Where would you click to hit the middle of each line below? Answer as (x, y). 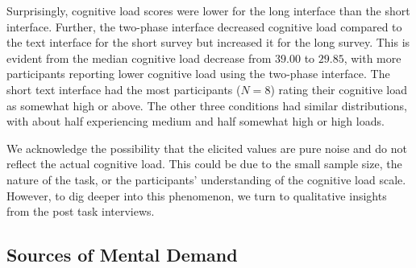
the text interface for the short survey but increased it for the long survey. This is (208, 42)
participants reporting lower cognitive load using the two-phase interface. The (198, 74)
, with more (372, 58)
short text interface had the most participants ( (124, 89)
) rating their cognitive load (339, 89)
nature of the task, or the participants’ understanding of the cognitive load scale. (206, 179)
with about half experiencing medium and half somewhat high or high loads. (196, 121)
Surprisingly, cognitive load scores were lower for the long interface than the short (208, 10)
